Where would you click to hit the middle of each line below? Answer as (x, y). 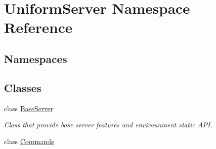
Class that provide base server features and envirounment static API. (108, 125)
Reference (38, 27)
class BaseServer (29, 108)
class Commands (29, 141)
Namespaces (36, 58)
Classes (23, 87)
